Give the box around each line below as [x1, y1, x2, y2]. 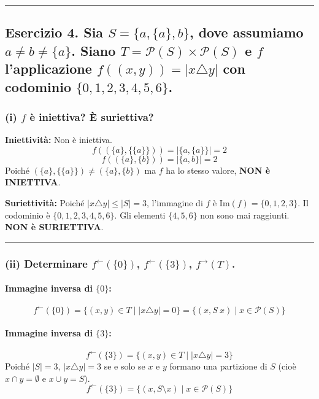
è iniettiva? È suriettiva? [29, 109, 154, 124]
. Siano [71, 41, 116, 60]
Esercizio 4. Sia [5, 23, 104, 42]
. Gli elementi [114, 208, 166, 221]
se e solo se [104, 360, 145, 373]
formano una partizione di [169, 360, 267, 373]
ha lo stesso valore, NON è [166, 163, 271, 176]
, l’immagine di [146, 196, 203, 209]
